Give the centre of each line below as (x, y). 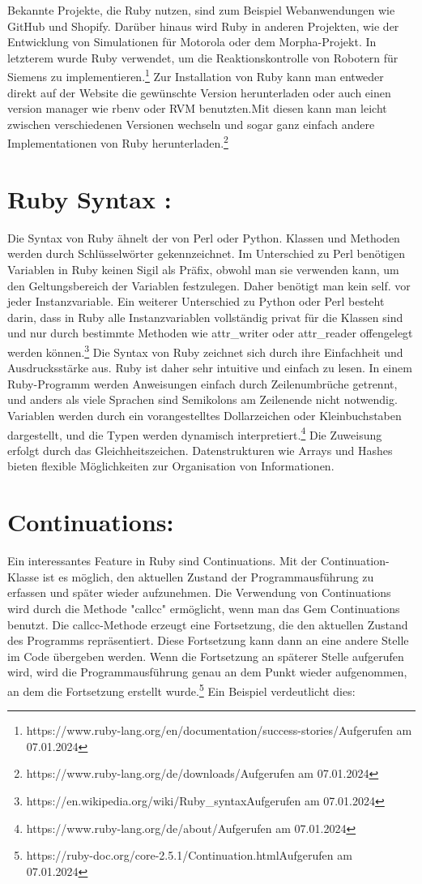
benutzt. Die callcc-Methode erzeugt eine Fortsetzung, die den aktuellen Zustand (208, 624)
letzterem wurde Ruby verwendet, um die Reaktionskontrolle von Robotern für (203, 57)
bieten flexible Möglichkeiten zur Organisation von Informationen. (171, 466)
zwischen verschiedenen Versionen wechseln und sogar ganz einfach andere (191, 124)
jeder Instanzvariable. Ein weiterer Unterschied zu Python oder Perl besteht (196, 301)
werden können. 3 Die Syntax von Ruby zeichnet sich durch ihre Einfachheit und (205, 350)
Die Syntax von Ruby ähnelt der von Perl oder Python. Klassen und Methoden (204, 237)
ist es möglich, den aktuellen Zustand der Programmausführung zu (208, 576)
